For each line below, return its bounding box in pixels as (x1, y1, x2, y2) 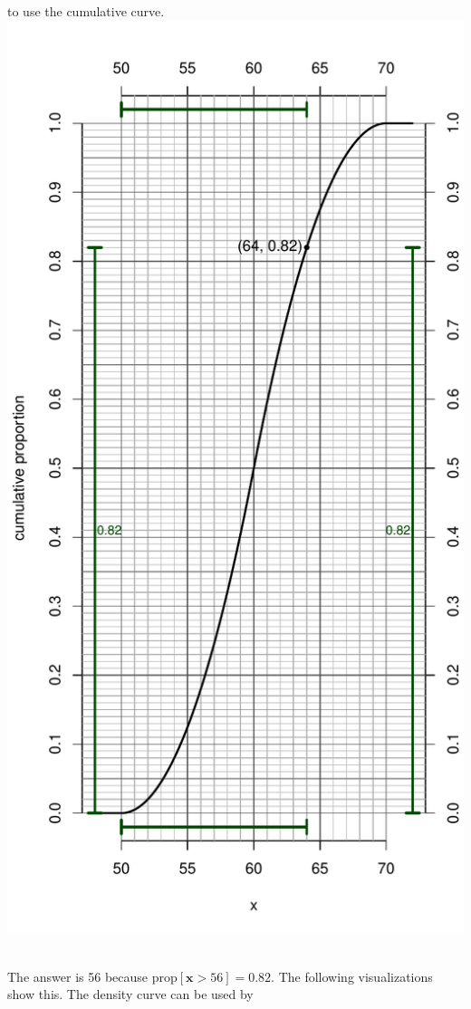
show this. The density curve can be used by (7, 985, 254, 1004)
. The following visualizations (271, 966, 433, 985)
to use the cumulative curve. (7, 2, 165, 20)
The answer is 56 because (7, 966, 149, 985)
